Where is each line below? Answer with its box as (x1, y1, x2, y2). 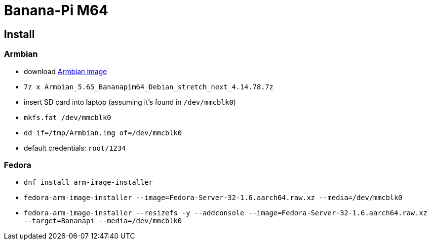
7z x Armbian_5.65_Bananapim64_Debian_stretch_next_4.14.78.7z (24, 82, 274, 91)
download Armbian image (24, 67, 107, 76)
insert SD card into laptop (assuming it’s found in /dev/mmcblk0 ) (24, 97, 236, 106)
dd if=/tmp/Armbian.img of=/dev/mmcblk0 (24, 128, 182, 137)
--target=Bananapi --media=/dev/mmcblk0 (24, 217, 182, 225)
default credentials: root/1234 (24, 143, 126, 152)
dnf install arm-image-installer (24, 178, 153, 187)
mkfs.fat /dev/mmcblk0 (24, 113, 112, 122)
